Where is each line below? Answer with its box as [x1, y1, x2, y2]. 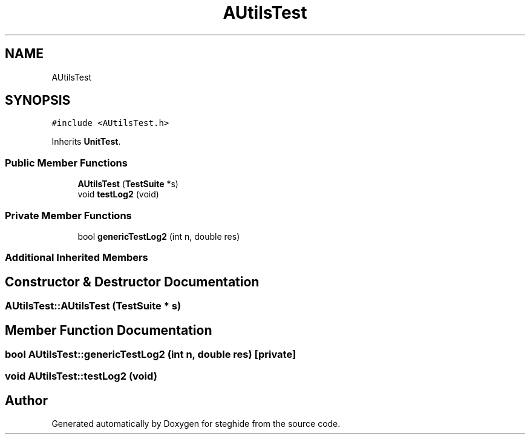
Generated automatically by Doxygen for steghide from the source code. [51, 418, 341, 429]
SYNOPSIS [5, 93, 71, 108]
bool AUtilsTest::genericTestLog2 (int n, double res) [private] [5, 348, 296, 360]
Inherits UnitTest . [51, 136, 121, 147]
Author [5, 392, 48, 408]
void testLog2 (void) [77, 189, 159, 200]
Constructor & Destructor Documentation [5, 274, 260, 289]
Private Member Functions [5, 209, 132, 222]
